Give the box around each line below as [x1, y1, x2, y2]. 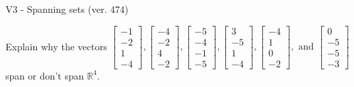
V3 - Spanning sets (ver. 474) [5, 2, 129, 16]
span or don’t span [5, 68, 84, 82]
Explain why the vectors [5, 39, 108, 53]
